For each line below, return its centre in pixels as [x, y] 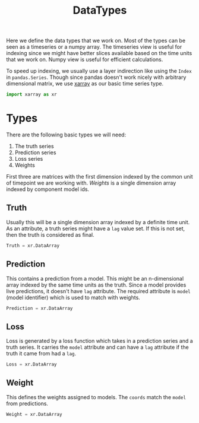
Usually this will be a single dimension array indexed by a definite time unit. [98, 222]
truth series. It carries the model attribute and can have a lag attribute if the [97, 347]
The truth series [34, 146]
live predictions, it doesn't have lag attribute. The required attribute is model [99, 291]
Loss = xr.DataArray [32, 365]
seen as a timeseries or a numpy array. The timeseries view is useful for [94, 47]
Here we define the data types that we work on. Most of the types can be [96, 41]
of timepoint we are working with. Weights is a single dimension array [91, 183]
